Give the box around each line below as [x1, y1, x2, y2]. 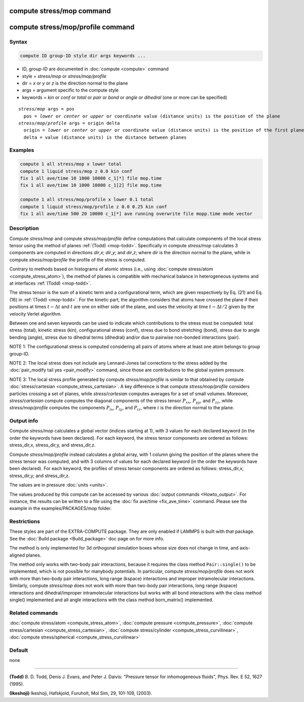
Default [9, 646, 28, 653]
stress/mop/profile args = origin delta [18, 120, 120, 126]
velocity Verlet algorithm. [9, 310, 62, 317]
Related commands [9, 609, 58, 616]
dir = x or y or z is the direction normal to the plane [22, 80, 128, 86]
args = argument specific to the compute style [22, 87, 119, 93]
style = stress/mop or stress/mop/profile [22, 73, 106, 79]
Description [9, 225, 39, 232]
